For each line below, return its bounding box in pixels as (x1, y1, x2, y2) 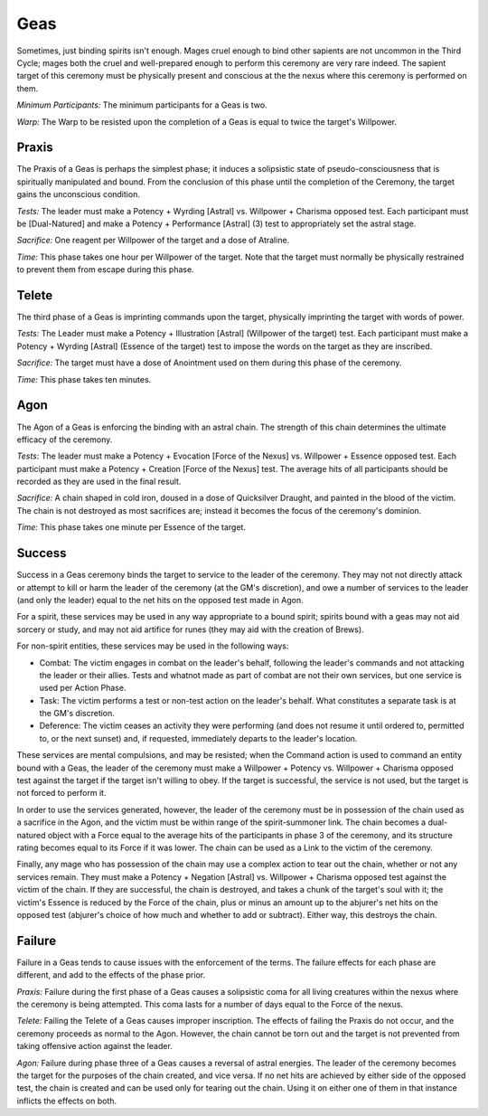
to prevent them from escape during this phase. (16, 264, 194, 275)
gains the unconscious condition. (16, 189, 140, 200)
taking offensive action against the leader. (16, 1041, 174, 1052)
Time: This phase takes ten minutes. (16, 374, 152, 384)
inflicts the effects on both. (16, 1095, 117, 1106)
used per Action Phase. (39, 683, 127, 694)
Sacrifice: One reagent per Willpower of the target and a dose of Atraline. (16, 235, 290, 246)
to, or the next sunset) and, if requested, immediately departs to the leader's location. (39, 733, 358, 743)
